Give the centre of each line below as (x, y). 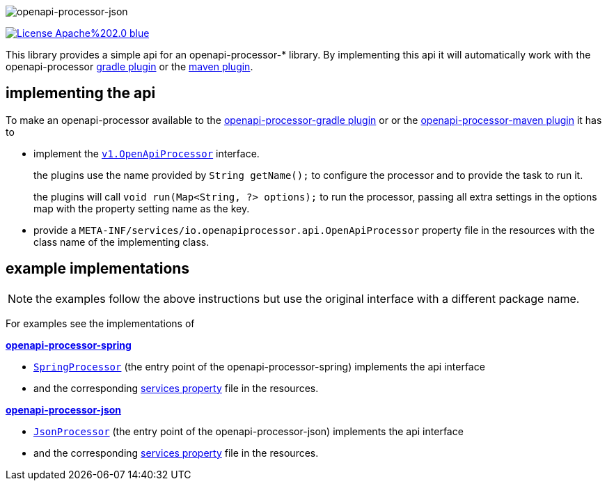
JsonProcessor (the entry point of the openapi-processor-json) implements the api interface (249, 431)
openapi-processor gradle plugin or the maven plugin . (129, 66)
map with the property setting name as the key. (142, 208)
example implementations (98, 269)
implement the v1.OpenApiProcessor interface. (147, 153)
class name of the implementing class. (121, 242)
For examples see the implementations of (100, 323)
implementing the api (81, 93)
